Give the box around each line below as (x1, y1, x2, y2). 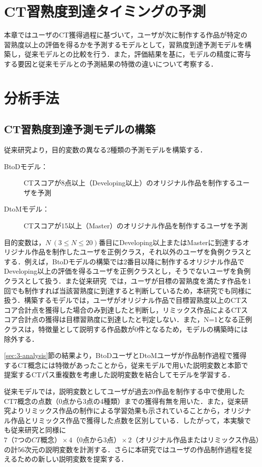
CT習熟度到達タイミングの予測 (4, 1, 206, 21)
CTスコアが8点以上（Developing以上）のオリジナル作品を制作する (24, 178, 236, 188)
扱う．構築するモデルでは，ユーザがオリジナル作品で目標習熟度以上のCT (4, 295, 241, 305)
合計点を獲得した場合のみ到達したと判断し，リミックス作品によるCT (17, 304, 241, 315)
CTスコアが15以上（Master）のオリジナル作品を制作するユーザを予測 (24, 220, 248, 231)
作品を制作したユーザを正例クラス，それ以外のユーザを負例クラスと (31, 247, 252, 257)
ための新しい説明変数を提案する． (17, 454, 128, 464)
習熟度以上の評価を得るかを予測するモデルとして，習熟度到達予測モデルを (4, 39, 245, 49)
